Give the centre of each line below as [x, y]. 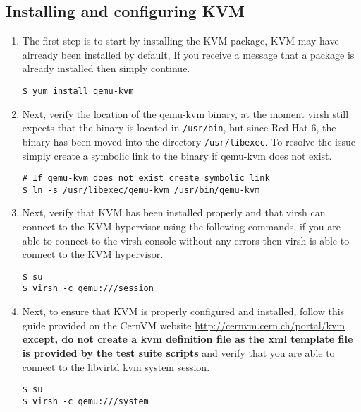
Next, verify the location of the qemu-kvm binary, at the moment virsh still [185, 113]
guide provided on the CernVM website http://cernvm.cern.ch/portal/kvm [184, 325]
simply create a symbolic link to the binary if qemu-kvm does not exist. [177, 155]
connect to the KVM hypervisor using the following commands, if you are [181, 226]
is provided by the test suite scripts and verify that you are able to [178, 352]
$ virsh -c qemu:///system [85, 401]
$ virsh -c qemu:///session [88, 289]
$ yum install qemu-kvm [78, 91]
